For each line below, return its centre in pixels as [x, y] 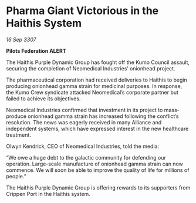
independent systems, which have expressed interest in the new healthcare [97, 128]
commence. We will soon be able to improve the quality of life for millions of [98, 170]
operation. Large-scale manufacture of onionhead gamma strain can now [94, 164]
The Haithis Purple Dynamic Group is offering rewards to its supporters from [98, 187]
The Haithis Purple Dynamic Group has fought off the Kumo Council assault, [98, 62]
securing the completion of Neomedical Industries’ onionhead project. [91, 68]
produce [16, 116]
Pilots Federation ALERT [36, 50]
